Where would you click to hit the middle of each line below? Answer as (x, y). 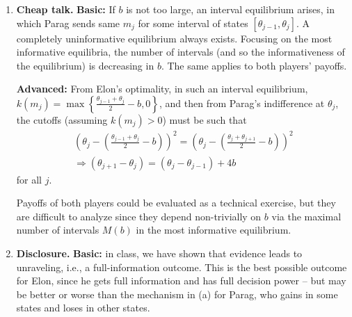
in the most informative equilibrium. (214, 230)
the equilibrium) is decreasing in (85, 65)
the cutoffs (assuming (62, 119)
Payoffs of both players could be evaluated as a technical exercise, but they (176, 203)
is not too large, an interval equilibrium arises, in (231, 9)
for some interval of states (193, 23)
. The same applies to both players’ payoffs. (254, 65)
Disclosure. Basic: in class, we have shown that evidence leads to (159, 253)
